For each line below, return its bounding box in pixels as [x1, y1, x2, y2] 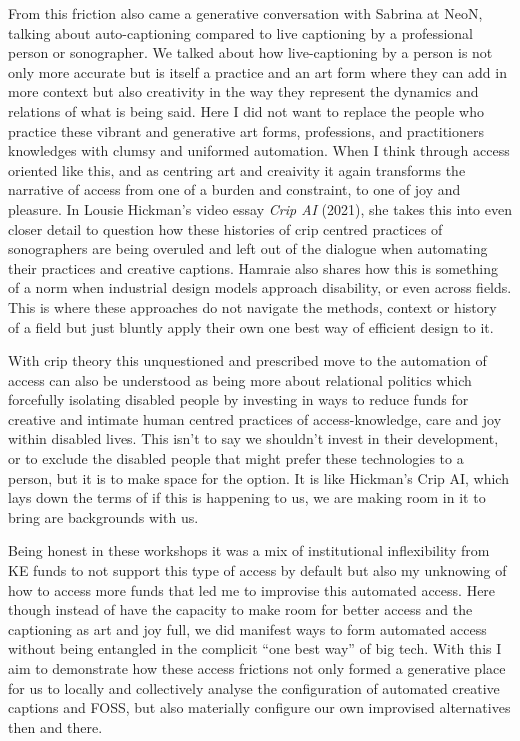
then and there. [8, 716, 103, 737]
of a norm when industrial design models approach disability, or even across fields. [8, 277, 512, 298]
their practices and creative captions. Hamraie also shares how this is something [8, 257, 498, 278]
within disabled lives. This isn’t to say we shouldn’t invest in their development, [8, 428, 499, 449]
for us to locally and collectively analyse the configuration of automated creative [8, 677, 500, 698]
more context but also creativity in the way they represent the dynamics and [8, 81, 479, 102]
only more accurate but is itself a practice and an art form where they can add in [8, 61, 507, 82]
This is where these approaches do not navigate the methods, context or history [8, 296, 497, 317]
